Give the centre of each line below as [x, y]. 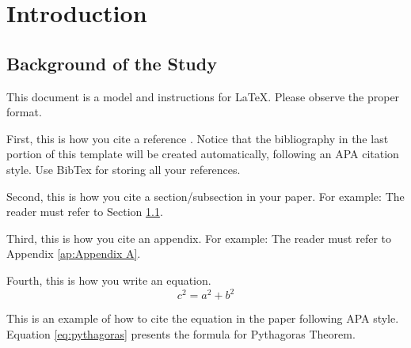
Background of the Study [112, 63]
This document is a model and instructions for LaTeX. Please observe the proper [203, 96]
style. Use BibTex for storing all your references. [124, 169]
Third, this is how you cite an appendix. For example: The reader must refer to [199, 238]
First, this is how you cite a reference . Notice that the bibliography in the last [198, 138]
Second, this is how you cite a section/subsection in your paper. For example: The [205, 196]
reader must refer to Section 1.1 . [85, 212]
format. [24, 112]
